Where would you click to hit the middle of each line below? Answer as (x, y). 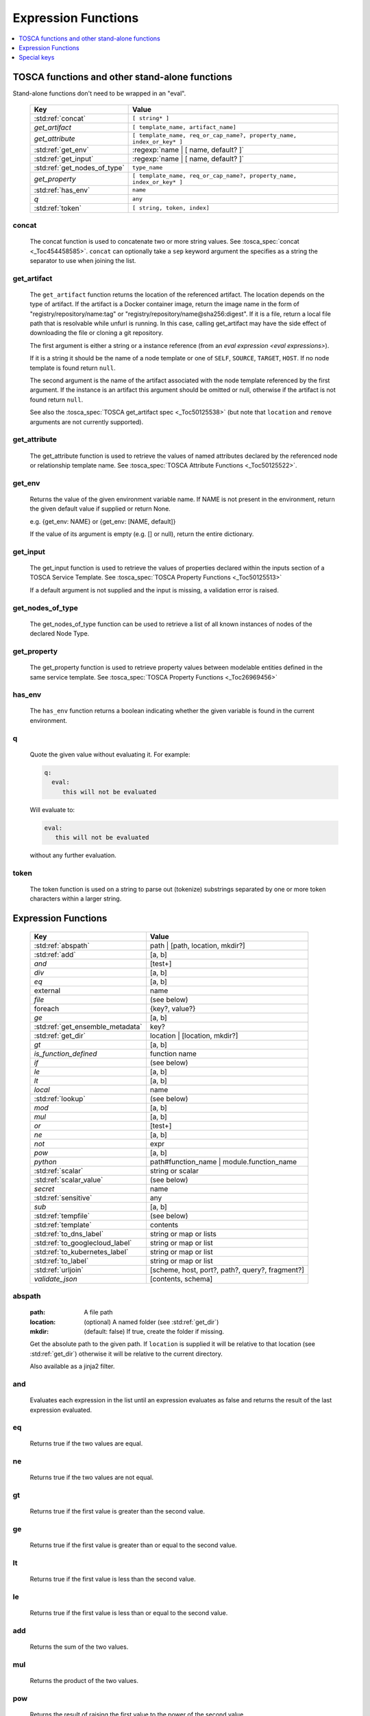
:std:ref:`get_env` (61, 150)
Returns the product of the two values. (84, 1681)
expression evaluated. (61, 1410)
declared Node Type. (60, 634)
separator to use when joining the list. (83, 260)
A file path (98, 1312)
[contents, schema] (181, 1279)
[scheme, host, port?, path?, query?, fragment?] (227, 1270)
